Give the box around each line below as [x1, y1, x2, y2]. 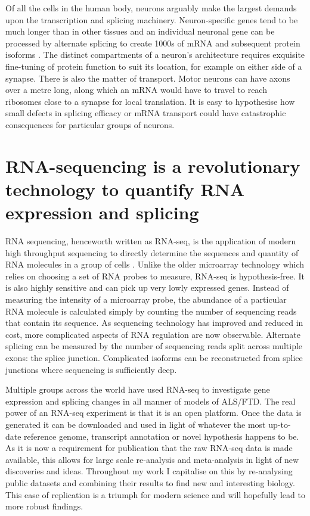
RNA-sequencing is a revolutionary [5, 153, 300, 178]
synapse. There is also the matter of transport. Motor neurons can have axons [5, 72, 290, 84]
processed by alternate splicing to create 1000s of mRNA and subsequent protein [5, 36, 300, 49]
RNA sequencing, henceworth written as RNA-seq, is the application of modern [5, 235, 296, 247]
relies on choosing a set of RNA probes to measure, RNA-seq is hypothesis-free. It [5, 269, 305, 282]
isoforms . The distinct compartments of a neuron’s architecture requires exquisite [5, 48, 305, 61]
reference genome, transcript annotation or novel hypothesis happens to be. [24, 430, 299, 442]
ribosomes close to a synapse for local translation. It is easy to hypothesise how [5, 95, 295, 107]
